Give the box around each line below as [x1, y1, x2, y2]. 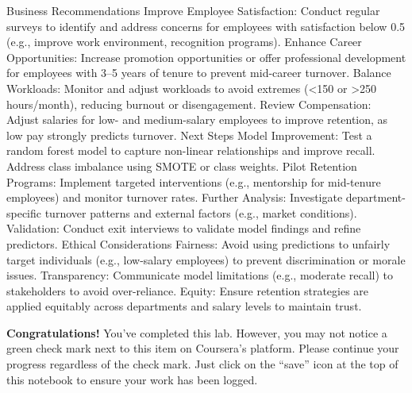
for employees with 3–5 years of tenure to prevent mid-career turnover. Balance [6, 64, 391, 81]
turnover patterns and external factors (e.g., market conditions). [44, 204, 357, 221]
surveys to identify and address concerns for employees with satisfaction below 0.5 [6, 17, 406, 34]
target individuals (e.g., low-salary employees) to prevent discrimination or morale [6, 251, 406, 268]
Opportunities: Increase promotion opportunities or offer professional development [6, 48, 406, 65]
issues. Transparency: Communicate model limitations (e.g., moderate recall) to [6, 267, 394, 283]
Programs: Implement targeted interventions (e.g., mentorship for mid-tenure [6, 173, 381, 190]
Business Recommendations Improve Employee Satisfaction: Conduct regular [6, 2, 380, 18]
